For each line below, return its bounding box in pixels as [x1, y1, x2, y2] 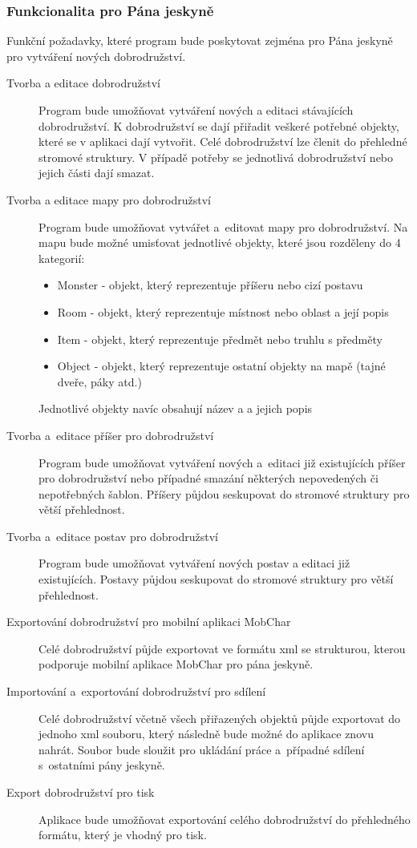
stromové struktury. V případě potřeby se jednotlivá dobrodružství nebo [38, 148, 394, 165]
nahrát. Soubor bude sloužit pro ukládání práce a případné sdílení [38, 741, 365, 757]
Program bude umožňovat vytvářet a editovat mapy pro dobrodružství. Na [38, 218, 408, 235]
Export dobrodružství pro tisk [6, 784, 155, 800]
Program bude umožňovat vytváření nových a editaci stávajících [38, 102, 354, 118]
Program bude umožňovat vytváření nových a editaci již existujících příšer [38, 454, 406, 470]
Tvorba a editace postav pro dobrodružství [6, 527, 219, 544]
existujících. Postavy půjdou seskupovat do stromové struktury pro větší [38, 571, 394, 588]
